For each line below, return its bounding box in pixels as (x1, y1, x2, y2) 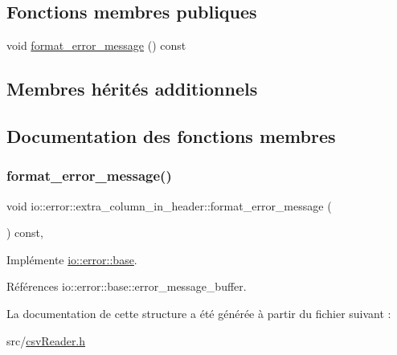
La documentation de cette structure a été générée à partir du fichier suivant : (6, 304, 391, 321)
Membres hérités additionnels (6, 76, 258, 101)
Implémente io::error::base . (6, 251, 137, 267)
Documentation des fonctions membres (6, 123, 336, 148)
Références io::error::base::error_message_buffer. (6, 278, 247, 295)
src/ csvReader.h (6, 332, 86, 349)
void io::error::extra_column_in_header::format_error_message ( (6, 197, 332, 214)
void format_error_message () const (6, 37, 186, 54)
